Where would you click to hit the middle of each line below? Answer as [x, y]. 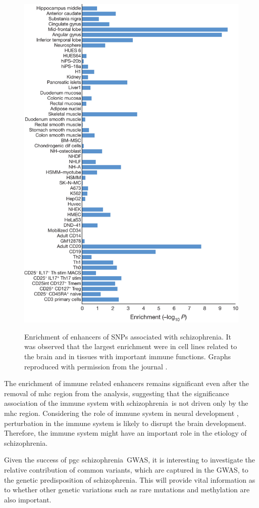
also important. [28, 499]
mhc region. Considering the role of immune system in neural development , [121, 413]
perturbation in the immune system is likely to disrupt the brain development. [125, 423]
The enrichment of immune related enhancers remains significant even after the [126, 383]
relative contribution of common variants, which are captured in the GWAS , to [126, 469]
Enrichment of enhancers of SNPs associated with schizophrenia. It [128, 336]
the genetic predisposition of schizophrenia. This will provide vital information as [130, 479]
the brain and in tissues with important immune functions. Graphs [127, 356]
